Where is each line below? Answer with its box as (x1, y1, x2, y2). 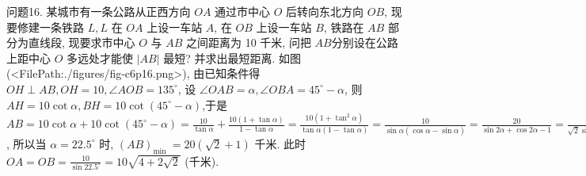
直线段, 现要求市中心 (28, 34, 135, 51)
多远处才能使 (67, 49, 134, 66)
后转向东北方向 (286, 3, 364, 19)
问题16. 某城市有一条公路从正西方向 (6, 3, 191, 19)
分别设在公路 (331, 34, 398, 51)
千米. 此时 (254, 135, 306, 151)
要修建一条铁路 (6, 18, 84, 35)
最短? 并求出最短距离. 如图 (163, 49, 302, 66)
